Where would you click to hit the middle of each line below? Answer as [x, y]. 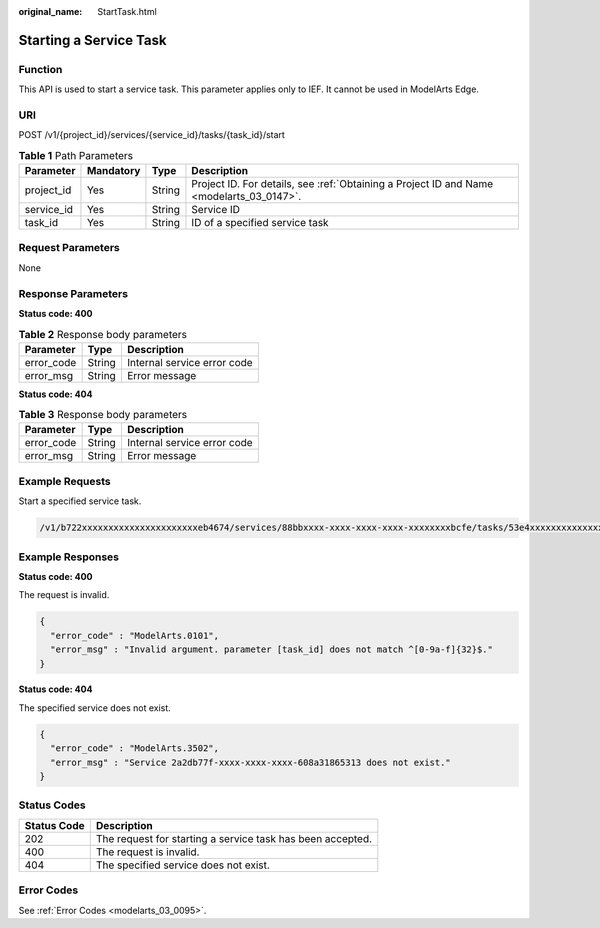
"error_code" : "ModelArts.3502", [135, 748]
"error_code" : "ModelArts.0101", [135, 635]
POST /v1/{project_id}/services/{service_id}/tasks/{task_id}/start [151, 135]
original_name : [50, 11]
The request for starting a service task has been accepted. [234, 838]
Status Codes [52, 805]
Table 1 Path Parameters [76, 155]
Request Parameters [69, 248]
